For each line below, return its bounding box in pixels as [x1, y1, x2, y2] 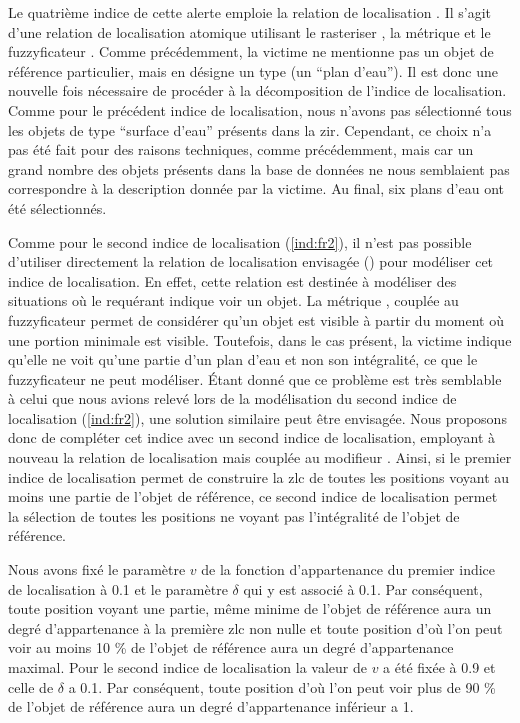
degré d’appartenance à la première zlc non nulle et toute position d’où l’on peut [8, 617, 503, 638]
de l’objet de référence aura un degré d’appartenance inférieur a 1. [8, 696, 414, 717]
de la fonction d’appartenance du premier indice [201, 559, 496, 580]
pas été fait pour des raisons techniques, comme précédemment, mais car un [8, 139, 474, 160]
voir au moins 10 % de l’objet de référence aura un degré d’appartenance [8, 637, 454, 658]
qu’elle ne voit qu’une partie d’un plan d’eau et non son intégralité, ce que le [8, 349, 478, 370]
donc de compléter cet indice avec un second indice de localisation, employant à [8, 427, 496, 448]
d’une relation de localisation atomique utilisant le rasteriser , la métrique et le [8, 21, 491, 42]
